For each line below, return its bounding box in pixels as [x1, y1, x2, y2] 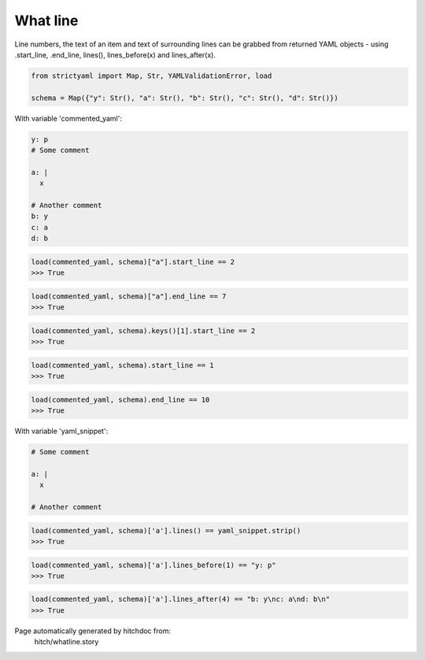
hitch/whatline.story [34, 637, 99, 647]
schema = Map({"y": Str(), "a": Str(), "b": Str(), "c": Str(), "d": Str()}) [31, 93, 338, 102]
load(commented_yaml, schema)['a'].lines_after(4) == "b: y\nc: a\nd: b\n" [31, 595, 331, 604]
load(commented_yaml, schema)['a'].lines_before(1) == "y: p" [31, 560, 276, 569]
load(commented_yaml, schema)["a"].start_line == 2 [31, 257, 235, 266]
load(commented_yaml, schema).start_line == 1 [31, 361, 214, 369]
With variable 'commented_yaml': [14, 113, 122, 123]
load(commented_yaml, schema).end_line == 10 [31, 395, 210, 404]
